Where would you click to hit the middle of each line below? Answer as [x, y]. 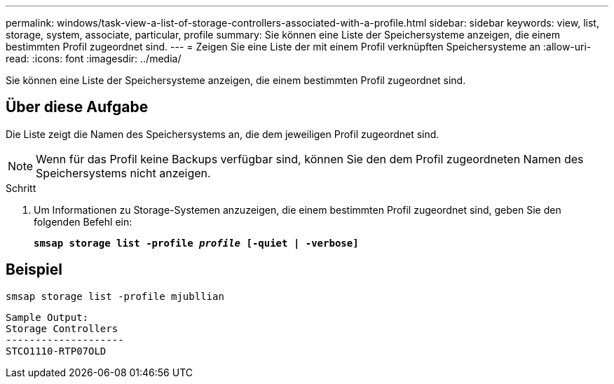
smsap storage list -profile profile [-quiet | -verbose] [196, 243]
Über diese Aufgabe [77, 107]
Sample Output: [47, 317]
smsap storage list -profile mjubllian [115, 296]
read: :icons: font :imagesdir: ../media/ [94, 59]
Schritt [21, 188]
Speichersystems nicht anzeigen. [123, 173]
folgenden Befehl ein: [83, 221]
